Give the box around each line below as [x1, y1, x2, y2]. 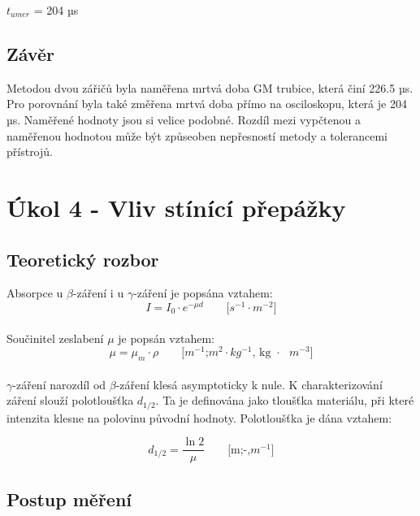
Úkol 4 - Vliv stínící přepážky [6, 190, 346, 223]
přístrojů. [6, 143, 53, 160]
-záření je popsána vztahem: [133, 284, 273, 301]
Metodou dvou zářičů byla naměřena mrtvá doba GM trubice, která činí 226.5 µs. [6, 79, 414, 96]
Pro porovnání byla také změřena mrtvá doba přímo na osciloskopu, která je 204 [6, 95, 407, 112]
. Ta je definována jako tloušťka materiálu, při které [155, 392, 414, 409]
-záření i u [72, 284, 124, 301]
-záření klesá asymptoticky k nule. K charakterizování [115, 375, 383, 392]
